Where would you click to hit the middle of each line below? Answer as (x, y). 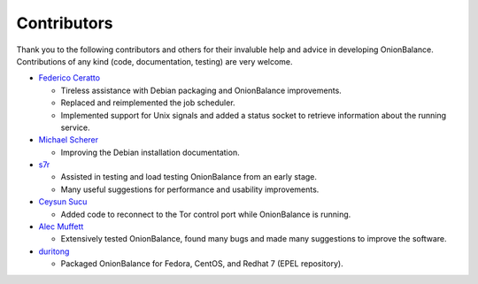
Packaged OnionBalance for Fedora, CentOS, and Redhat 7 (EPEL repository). (202, 264)
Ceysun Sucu (63, 202)
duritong (54, 251)
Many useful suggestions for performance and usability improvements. (190, 189)
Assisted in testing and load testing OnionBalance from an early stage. (189, 177)
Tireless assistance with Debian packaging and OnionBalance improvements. (201, 90)
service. (75, 127)
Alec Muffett (61, 226)
